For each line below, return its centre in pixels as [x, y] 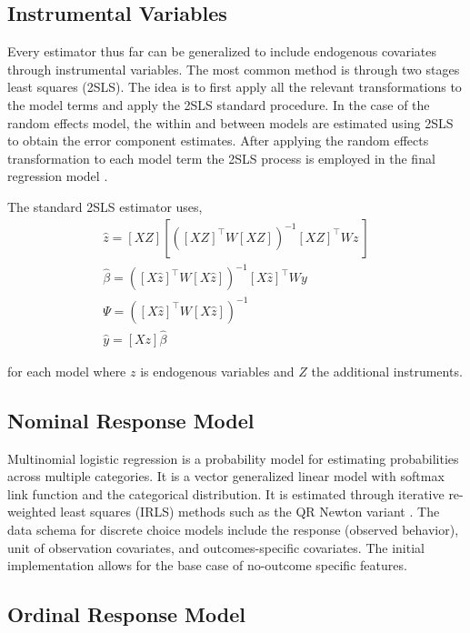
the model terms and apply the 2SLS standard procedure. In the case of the [219, 104]
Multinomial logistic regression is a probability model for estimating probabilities [233, 458]
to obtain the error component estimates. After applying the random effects [218, 141]
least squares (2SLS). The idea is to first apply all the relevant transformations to [235, 87]
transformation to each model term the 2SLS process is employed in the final [221, 158]
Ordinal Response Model [126, 614]
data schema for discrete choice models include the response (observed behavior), [233, 530]
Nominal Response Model [131, 420]
